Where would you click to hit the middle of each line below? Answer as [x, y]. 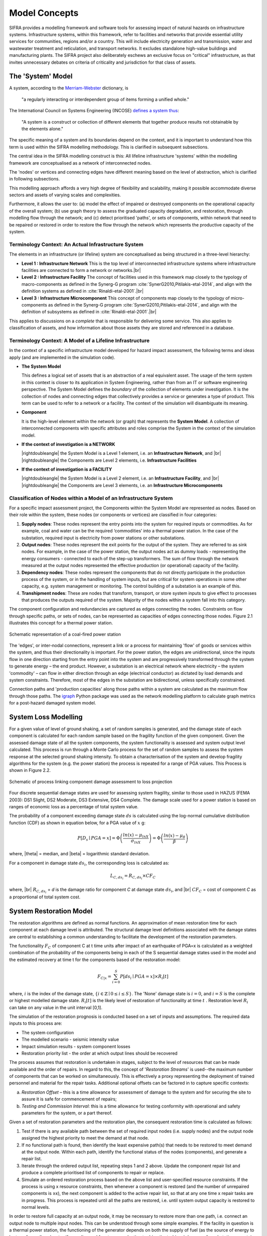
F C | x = [104, 977]
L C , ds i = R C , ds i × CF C [133, 876]
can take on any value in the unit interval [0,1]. [56, 1007]
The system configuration [48, 1032]
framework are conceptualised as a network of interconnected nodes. [80, 163]
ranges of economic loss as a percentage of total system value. [74, 806]
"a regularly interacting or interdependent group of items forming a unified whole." [105, 99]
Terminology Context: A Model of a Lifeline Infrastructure [79, 340]
